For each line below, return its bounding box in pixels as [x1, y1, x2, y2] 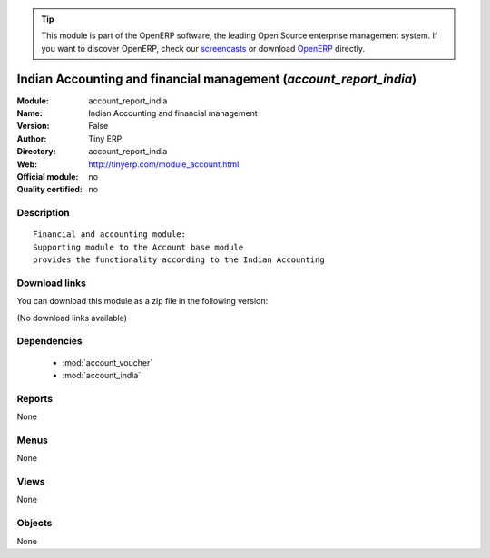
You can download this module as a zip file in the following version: [16, 296, 269, 307]
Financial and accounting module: [33, 230, 186, 240]
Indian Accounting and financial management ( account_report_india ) [16, 71, 417, 86]
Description [16, 207, 70, 220]
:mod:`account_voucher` [62, 357, 153, 367]
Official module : [16, 171, 79, 182]
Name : [16, 108, 43, 119]
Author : [16, 132, 47, 144]
